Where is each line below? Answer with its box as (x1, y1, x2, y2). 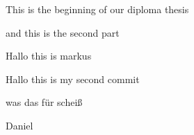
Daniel (6, 118, 33, 132)
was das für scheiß (6, 95, 83, 109)
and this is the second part (6, 25, 120, 39)
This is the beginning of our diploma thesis (6, 2, 189, 16)
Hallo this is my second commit (6, 71, 140, 86)
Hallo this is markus (6, 48, 92, 63)
